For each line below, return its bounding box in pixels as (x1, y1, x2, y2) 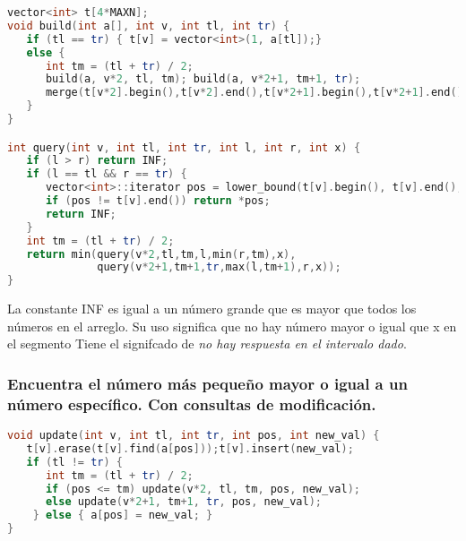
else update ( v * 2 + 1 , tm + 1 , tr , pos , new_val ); (45, 495, 323, 509)
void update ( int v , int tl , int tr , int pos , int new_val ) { (7, 429, 380, 442)
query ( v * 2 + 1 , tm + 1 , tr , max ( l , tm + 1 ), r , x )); (97, 261, 341, 274)
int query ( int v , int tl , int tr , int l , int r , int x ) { (7, 141, 361, 154)
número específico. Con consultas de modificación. (7, 392, 376, 415)
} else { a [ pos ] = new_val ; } (32, 509, 213, 522)
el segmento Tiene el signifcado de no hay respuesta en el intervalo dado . (7, 334, 407, 353)
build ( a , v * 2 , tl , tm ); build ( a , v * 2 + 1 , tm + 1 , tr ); (45, 73, 361, 86)
